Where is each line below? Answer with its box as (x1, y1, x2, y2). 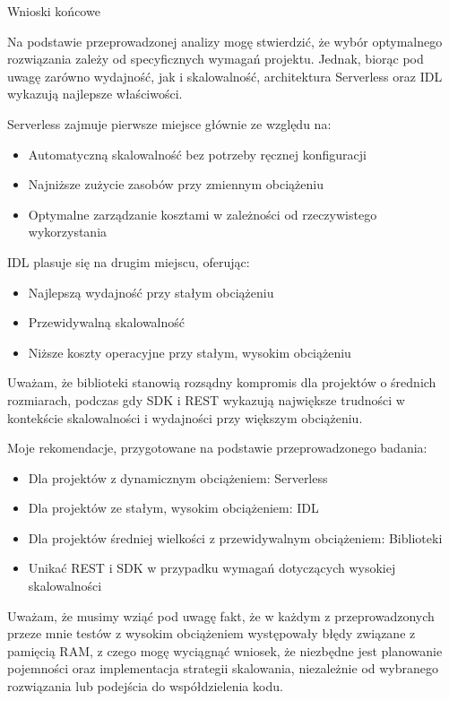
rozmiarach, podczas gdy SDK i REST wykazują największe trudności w (7, 390, 405, 409)
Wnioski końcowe (7, 2, 100, 20)
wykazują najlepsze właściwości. (7, 84, 183, 103)
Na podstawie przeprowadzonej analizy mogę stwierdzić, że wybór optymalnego (7, 31, 443, 50)
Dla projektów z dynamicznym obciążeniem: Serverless (28, 468, 328, 487)
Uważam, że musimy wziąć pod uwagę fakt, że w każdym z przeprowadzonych (7, 606, 435, 625)
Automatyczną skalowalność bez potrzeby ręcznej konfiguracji (28, 144, 367, 163)
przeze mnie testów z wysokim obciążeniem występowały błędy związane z (7, 624, 416, 643)
